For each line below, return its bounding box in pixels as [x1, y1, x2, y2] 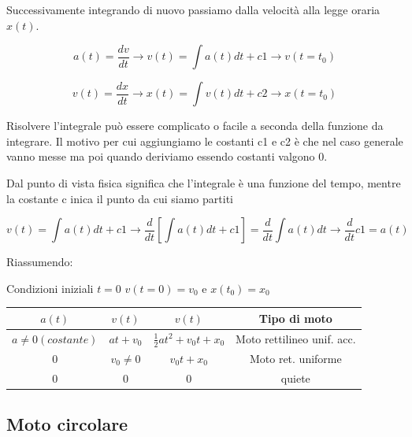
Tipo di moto [258, 309, 332, 326]
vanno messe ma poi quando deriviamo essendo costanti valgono [6, 148, 315, 165]
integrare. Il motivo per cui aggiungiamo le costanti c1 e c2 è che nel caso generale [6, 132, 403, 149]
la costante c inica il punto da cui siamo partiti [6, 190, 233, 206]
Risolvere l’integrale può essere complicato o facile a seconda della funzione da [6, 117, 384, 134]
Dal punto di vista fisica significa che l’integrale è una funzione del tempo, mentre [6, 174, 401, 191]
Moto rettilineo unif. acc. [236, 330, 356, 346]
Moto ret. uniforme [249, 350, 342, 366]
